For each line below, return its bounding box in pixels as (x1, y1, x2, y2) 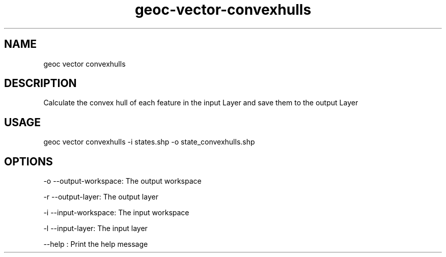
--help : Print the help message (43, 240, 148, 249)
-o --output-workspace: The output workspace (43, 177, 202, 186)
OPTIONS (4, 155, 53, 168)
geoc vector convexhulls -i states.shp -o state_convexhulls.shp (43, 137, 255, 147)
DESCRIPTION (4, 77, 77, 90)
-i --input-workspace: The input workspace (43, 208, 189, 217)
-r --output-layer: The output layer (43, 192, 158, 202)
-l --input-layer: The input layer (43, 224, 148, 233)
